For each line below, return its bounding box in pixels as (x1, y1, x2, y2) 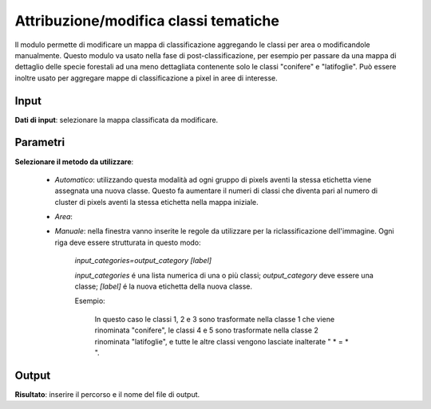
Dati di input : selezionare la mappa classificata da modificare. (14, 115, 219, 124)
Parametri (14, 136, 65, 149)
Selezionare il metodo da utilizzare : (14, 156, 134, 167)
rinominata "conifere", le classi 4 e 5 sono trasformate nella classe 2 (94, 325, 319, 335)
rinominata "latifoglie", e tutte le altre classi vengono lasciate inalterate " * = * (94, 336, 349, 346)
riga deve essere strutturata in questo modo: (54, 238, 201, 247)
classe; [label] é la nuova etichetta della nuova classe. (74, 281, 253, 291)
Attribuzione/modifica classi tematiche (14, 12, 279, 29)
